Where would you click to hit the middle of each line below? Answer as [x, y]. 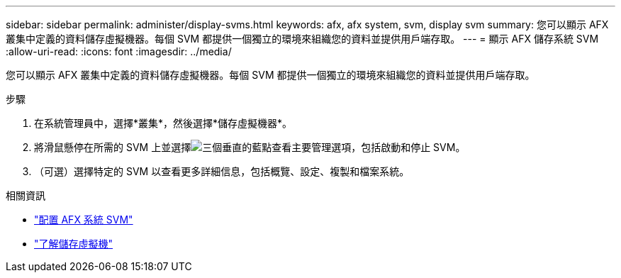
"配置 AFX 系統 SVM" [84, 219]
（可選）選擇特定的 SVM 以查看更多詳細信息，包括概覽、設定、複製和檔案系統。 [222, 171]
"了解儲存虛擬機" [74, 244]
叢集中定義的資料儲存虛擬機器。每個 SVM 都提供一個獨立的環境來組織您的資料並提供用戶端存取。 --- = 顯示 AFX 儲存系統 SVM [302, 39]
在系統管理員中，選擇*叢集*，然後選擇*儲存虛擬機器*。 [163, 123]
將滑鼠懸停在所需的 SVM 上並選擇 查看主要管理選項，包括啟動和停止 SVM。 [250, 147]
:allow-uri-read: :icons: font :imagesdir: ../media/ [119, 51]
